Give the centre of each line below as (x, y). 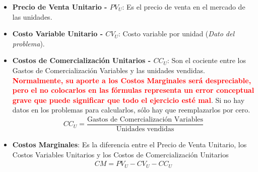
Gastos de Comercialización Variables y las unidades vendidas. (109, 70)
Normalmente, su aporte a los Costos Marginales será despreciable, (132, 80)
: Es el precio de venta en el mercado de (184, 7)
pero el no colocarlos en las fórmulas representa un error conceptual (133, 90)
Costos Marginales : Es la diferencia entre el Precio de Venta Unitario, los (130, 145)
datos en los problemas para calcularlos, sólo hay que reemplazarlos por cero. (131, 110)
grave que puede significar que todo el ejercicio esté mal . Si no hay (128, 100)
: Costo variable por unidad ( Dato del (177, 34)
